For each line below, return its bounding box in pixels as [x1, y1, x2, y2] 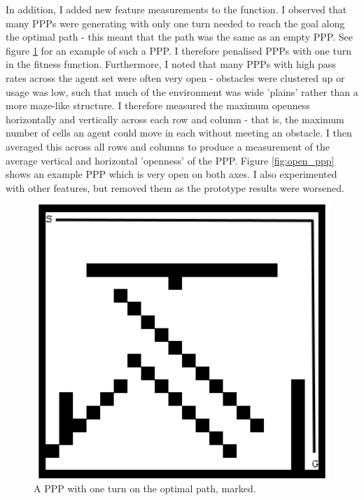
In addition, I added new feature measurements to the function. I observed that [6, 2, 347, 16]
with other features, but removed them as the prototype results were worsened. [6, 180, 345, 195]
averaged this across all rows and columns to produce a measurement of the [6, 139, 330, 153]
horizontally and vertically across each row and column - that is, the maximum [6, 111, 344, 126]
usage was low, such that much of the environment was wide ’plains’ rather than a [6, 84, 358, 99]
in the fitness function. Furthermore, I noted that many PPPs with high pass [6, 57, 336, 71]
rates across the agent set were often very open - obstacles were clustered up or [6, 70, 345, 85]
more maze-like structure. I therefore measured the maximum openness [6, 98, 310, 113]
